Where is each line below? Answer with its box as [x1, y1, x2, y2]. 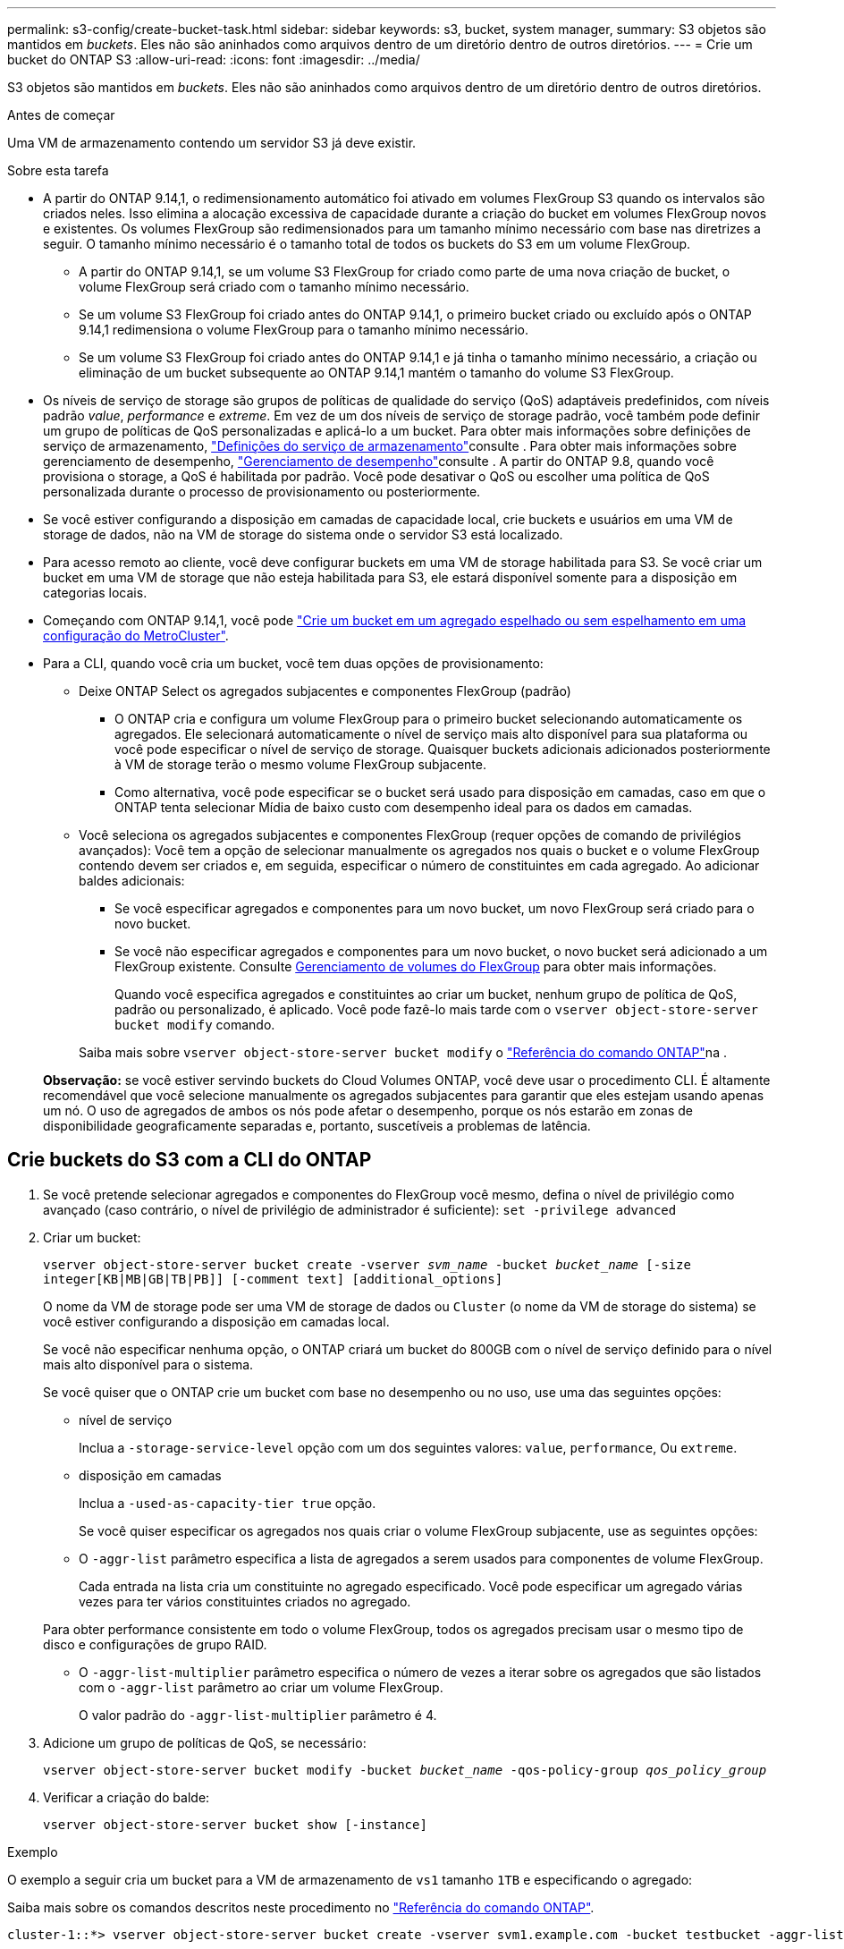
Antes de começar [7, 107, 115, 123]
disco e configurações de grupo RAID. [43, 1636, 267, 1652]
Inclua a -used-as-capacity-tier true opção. [79, 1495, 376, 1511]
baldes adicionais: [79, 873, 185, 888]
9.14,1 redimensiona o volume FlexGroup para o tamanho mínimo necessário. [79, 322, 529, 337]
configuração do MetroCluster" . [43, 628, 229, 643]
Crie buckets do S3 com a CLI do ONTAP [7, 1148, 372, 1172]
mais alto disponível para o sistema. [43, 1356, 254, 1372]
